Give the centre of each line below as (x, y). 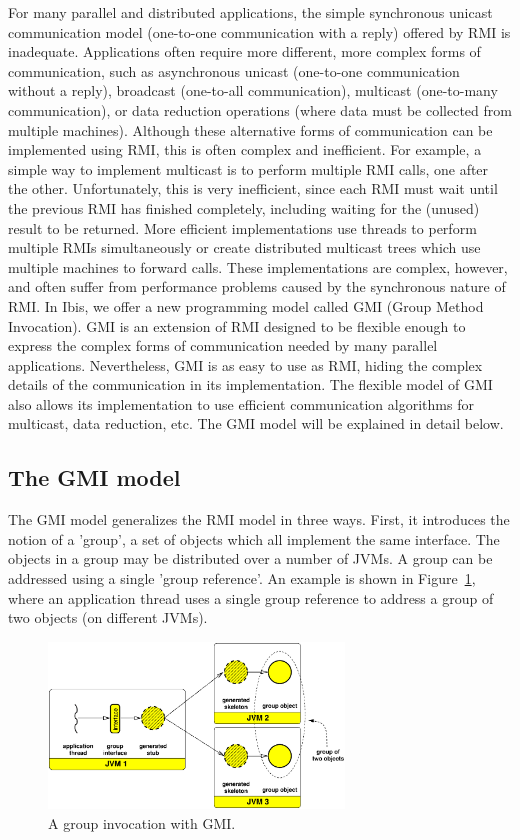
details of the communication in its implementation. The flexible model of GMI (250, 384)
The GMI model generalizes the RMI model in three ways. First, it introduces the (259, 519)
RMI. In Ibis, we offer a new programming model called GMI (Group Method (246, 305)
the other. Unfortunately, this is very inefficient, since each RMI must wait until (253, 188)
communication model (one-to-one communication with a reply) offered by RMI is (259, 31)
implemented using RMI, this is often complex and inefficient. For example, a (245, 149)
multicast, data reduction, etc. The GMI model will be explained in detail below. (256, 423)
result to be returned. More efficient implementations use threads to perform (242, 227)
